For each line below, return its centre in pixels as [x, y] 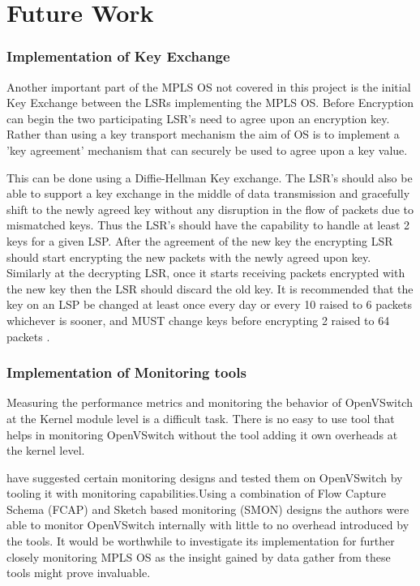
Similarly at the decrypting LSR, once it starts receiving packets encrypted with [206, 273]
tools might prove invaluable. [79, 573]
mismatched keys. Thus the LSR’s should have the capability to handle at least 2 [208, 225]
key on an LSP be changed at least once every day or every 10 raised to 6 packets [210, 304]
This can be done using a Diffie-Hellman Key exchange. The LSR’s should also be [210, 177]
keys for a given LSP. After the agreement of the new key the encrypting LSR [200, 240]
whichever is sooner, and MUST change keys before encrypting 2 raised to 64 [198, 320]
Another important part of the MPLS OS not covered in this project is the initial [209, 86]
